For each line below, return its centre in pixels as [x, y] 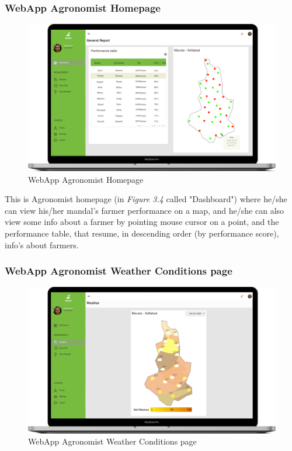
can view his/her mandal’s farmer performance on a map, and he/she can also [145, 210]
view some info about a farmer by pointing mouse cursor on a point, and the [142, 222]
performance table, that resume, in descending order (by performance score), [142, 233]
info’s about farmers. [42, 244]
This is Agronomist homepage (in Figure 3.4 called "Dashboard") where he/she [146, 199]
